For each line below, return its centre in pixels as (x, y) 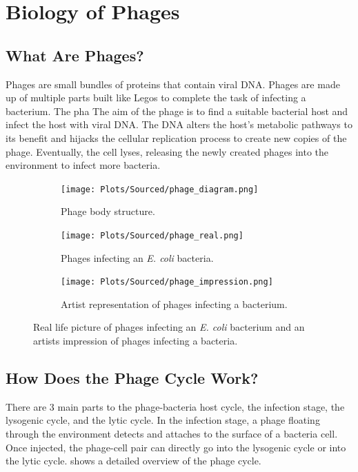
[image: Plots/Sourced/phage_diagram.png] (160, 189)
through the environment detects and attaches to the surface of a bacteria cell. (172, 434)
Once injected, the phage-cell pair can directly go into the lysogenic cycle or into (176, 447)
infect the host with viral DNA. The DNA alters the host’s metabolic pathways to (179, 124)
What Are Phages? (75, 55)
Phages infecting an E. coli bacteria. (137, 257)
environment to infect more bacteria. (83, 165)
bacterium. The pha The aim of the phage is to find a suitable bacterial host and (177, 111)
